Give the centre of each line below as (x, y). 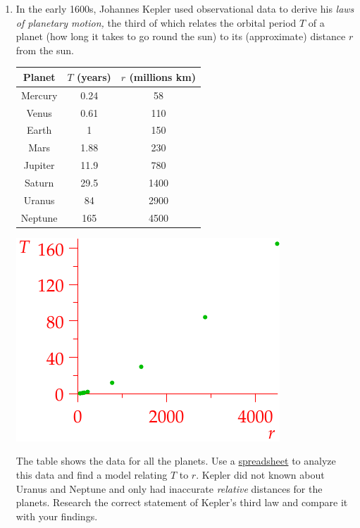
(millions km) (162, 76)
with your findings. (57, 516)
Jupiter (39, 165)
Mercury (39, 95)
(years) (94, 76)
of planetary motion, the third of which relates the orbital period (156, 22)
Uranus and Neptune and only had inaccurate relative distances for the (169, 488)
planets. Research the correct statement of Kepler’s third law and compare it (182, 502)
